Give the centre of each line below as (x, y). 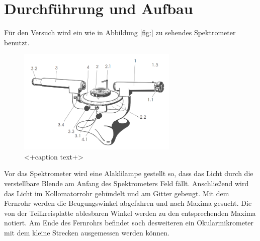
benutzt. (17, 42)
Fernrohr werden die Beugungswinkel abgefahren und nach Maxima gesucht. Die (128, 203)
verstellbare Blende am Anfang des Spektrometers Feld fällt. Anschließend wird (126, 183)
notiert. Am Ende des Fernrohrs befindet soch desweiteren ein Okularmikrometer (129, 223)
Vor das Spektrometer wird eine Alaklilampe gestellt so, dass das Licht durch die (129, 173)
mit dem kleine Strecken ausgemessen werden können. (87, 233)
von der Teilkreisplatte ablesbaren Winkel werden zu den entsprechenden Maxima (130, 213)
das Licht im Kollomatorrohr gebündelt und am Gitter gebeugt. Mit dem (117, 193)
